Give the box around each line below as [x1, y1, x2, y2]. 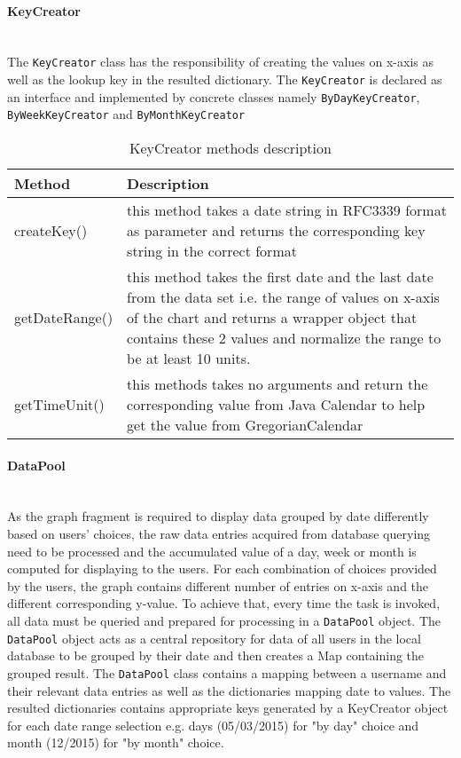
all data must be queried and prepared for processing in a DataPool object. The [7, 611, 441, 629]
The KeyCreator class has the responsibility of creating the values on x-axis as [7, 52, 434, 71]
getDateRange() [14, 307, 113, 328]
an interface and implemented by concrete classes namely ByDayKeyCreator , [7, 87, 420, 106]
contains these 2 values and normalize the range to [127, 328, 441, 349]
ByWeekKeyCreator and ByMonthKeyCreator [7, 105, 246, 123]
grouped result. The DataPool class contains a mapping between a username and [7, 663, 447, 682]
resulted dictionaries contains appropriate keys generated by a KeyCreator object [7, 699, 449, 717]
